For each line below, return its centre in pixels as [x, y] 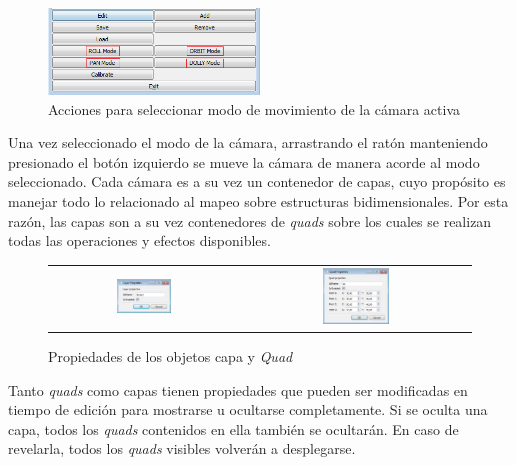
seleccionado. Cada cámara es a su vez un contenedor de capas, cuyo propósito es [257, 181]
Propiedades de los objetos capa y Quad [170, 356]
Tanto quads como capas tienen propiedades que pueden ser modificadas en [238, 389]
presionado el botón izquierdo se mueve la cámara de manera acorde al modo [244, 161]
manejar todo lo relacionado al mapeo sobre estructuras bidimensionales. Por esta [258, 201]
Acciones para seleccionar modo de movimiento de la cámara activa [254, 108]
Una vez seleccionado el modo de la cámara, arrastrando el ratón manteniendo [248, 142]
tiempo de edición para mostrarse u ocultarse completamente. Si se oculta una [248, 409]
